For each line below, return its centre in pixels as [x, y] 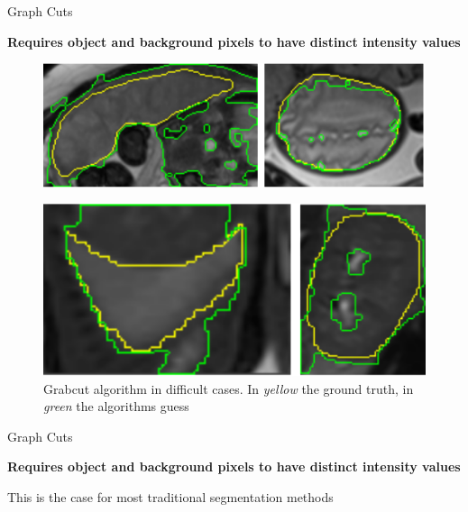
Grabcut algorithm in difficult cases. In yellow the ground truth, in [229, 388]
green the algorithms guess [116, 406]
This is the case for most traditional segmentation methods [170, 496]
